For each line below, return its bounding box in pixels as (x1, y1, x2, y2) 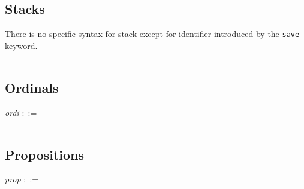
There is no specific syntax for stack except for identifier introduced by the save (5, 28, 300, 40)
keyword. (5, 39, 38, 51)
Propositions (5, 145, 85, 163)
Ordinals (5, 78, 59, 96)
